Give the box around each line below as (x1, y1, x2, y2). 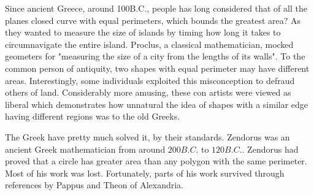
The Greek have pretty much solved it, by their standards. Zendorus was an (5, 130, 290, 143)
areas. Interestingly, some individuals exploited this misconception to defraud (5, 74, 295, 86)
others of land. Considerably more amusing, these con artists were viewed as (5, 86, 291, 99)
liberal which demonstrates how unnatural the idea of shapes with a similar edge (5, 97, 308, 110)
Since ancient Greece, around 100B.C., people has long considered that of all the (5, 2, 307, 14)
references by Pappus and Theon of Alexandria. (5, 178, 183, 191)
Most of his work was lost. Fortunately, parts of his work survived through (5, 166, 285, 179)
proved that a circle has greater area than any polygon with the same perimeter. (5, 155, 307, 167)
